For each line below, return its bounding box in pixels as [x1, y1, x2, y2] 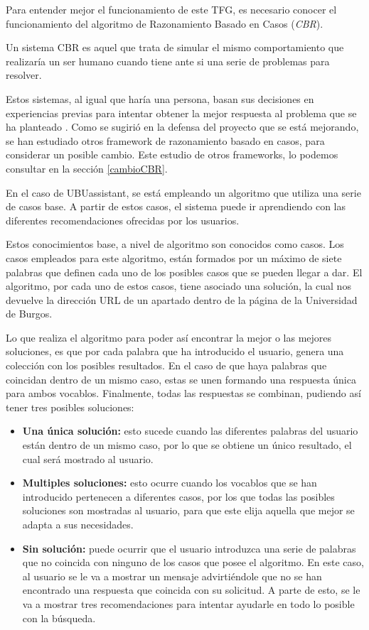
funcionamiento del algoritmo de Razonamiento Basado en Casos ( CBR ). [6, 16, 323, 31]
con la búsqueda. [22, 610, 96, 625]
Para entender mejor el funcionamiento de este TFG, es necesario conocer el [6, 2, 337, 16]
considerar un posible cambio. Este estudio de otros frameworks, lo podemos [6, 147, 338, 162]
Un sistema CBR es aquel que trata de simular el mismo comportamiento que [6, 40, 344, 55]
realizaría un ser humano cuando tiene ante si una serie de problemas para [6, 53, 330, 68]
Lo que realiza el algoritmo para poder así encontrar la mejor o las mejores [6, 330, 332, 344]
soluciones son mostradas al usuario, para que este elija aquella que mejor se [22, 503, 355, 518]
